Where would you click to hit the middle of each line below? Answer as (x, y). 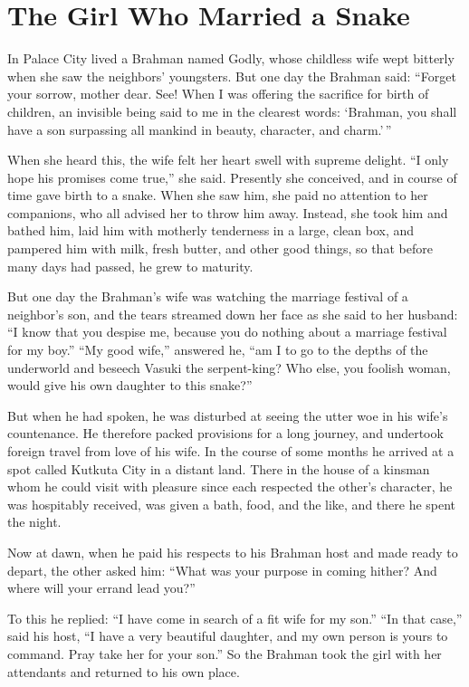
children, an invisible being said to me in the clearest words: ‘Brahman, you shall (232, 111)
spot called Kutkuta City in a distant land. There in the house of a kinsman (219, 468)
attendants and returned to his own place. (124, 671)
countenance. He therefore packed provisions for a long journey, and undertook (225, 433)
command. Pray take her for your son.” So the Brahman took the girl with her (225, 653)
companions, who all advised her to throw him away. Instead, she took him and (228, 212)
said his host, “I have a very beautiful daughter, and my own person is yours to (228, 636)
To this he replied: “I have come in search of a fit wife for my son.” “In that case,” (235, 618)
